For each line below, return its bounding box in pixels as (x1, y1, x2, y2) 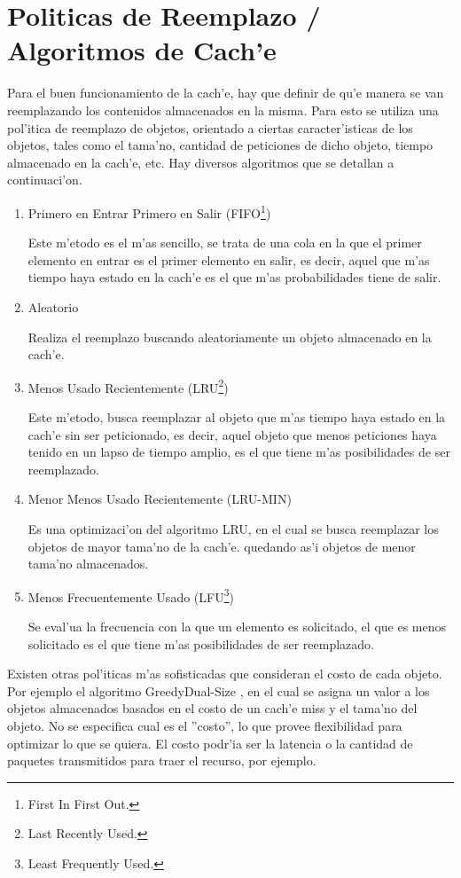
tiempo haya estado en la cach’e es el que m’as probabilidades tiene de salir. (27, 268, 441, 286)
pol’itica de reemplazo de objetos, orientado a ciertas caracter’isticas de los (7, 118, 413, 137)
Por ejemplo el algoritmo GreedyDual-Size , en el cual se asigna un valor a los (7, 681, 430, 700)
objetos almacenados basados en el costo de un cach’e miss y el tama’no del (7, 699, 418, 717)
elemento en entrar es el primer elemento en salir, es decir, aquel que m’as (27, 250, 430, 269)
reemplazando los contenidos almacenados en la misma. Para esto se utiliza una (7, 100, 439, 119)
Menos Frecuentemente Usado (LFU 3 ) (27, 584, 234, 606)
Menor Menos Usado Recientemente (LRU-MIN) (27, 490, 292, 508)
